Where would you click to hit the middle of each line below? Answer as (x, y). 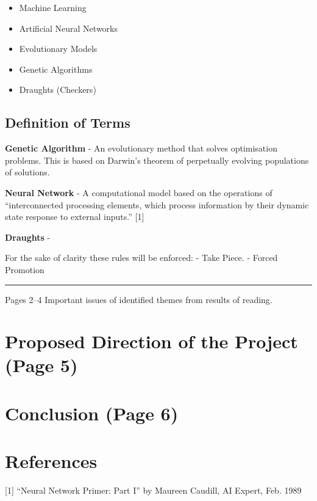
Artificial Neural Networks (68, 28)
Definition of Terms (68, 123)
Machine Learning (53, 7)
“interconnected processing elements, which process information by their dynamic (157, 204)
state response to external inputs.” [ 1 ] (75, 217)
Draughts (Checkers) (58, 90)
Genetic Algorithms (56, 69)
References (51, 461)
